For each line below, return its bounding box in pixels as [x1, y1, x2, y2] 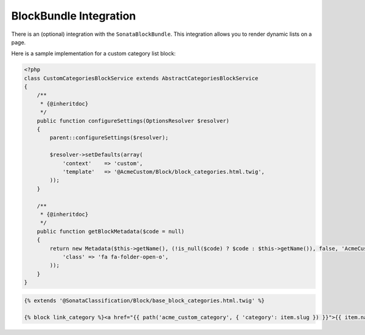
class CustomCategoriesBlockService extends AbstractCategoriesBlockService [24, 75, 259, 81]
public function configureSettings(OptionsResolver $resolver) [36, 117, 230, 124]
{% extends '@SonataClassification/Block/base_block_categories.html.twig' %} [24, 297, 265, 304]
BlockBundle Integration [11, 9, 136, 22]
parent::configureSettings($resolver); [49, 134, 169, 141]
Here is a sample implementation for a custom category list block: [11, 50, 176, 57]
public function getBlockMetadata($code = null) [36, 228, 185, 235]
